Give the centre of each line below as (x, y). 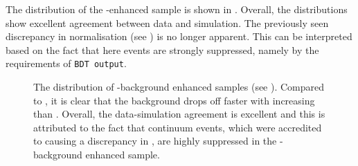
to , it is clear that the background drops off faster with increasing (174, 100)
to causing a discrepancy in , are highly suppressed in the (155, 141)
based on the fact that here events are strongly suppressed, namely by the (162, 49)
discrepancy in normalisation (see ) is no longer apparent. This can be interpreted (179, 36)
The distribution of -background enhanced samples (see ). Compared (179, 87)
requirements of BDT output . (66, 63)
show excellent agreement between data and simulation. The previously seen (167, 22)
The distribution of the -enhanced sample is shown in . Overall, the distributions (177, 9)
